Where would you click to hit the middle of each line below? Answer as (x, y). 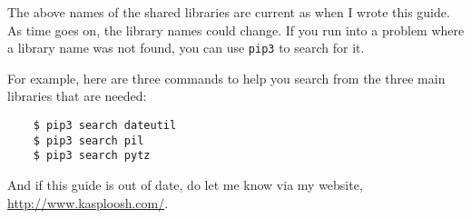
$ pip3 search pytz (92, 156)
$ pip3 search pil (88, 140)
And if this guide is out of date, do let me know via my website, (185, 184)
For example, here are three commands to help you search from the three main (226, 78)
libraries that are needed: (77, 96)
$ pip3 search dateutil (105, 126)
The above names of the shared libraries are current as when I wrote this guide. (229, 12)
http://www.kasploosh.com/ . (88, 202)
